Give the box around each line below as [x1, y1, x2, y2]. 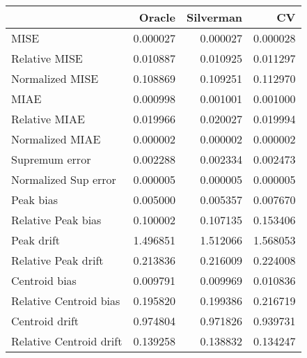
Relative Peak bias [11, 212, 102, 228]
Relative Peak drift [11, 252, 104, 268]
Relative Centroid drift [11, 333, 123, 349]
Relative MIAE [11, 111, 85, 127]
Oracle [139, 9, 175, 25]
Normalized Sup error [11, 171, 116, 187]
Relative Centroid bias [11, 293, 120, 309]
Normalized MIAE [11, 131, 101, 147]
